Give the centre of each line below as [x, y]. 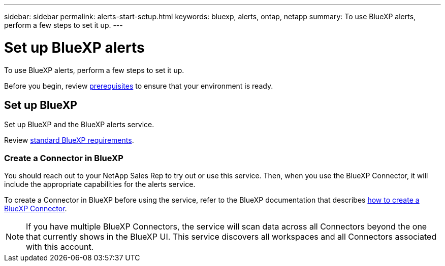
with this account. [60, 247]
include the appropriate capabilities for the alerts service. [100, 184]
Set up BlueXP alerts [74, 47]
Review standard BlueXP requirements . [69, 140]
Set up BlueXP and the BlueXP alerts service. [79, 125]
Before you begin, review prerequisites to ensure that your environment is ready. [139, 86]
